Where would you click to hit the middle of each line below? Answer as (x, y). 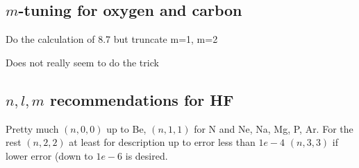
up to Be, (126, 128)
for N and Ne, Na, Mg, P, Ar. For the (274, 128)
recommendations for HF (142, 99)
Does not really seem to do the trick (82, 62)
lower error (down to (49, 155)
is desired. (147, 155)
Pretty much (32, 128)
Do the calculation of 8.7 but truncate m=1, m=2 (112, 39)
